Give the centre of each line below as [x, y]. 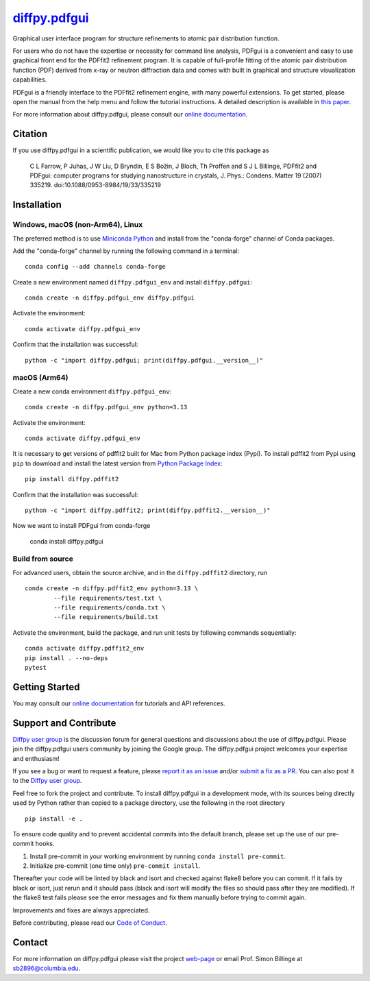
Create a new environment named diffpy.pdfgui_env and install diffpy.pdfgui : [133, 282]
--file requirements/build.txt [106, 617]
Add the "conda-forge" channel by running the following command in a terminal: [126, 251]
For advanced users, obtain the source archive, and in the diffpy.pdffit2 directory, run [140, 572]
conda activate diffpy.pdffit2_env [85, 649]
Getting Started [46, 687]
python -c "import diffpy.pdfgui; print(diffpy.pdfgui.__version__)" [144, 360]
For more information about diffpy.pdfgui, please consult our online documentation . [130, 114]
